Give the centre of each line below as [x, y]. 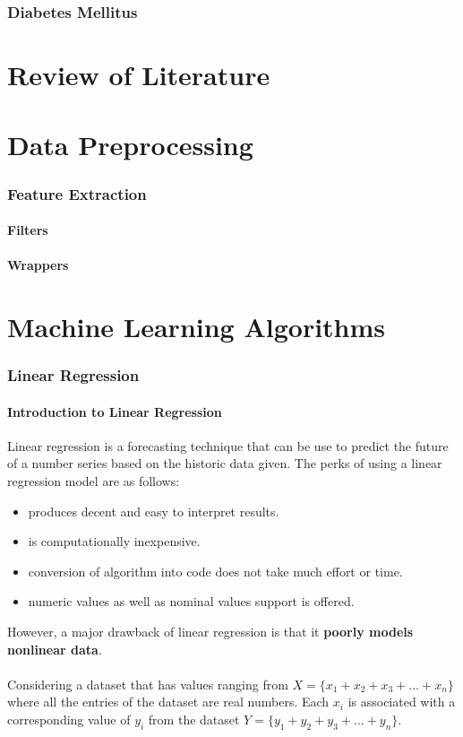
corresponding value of [69, 719]
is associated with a [402, 702]
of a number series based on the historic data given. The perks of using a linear [225, 463]
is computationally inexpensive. [114, 541]
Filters [28, 230]
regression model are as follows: [94, 481]
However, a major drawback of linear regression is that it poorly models [210, 631]
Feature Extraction [77, 193]
